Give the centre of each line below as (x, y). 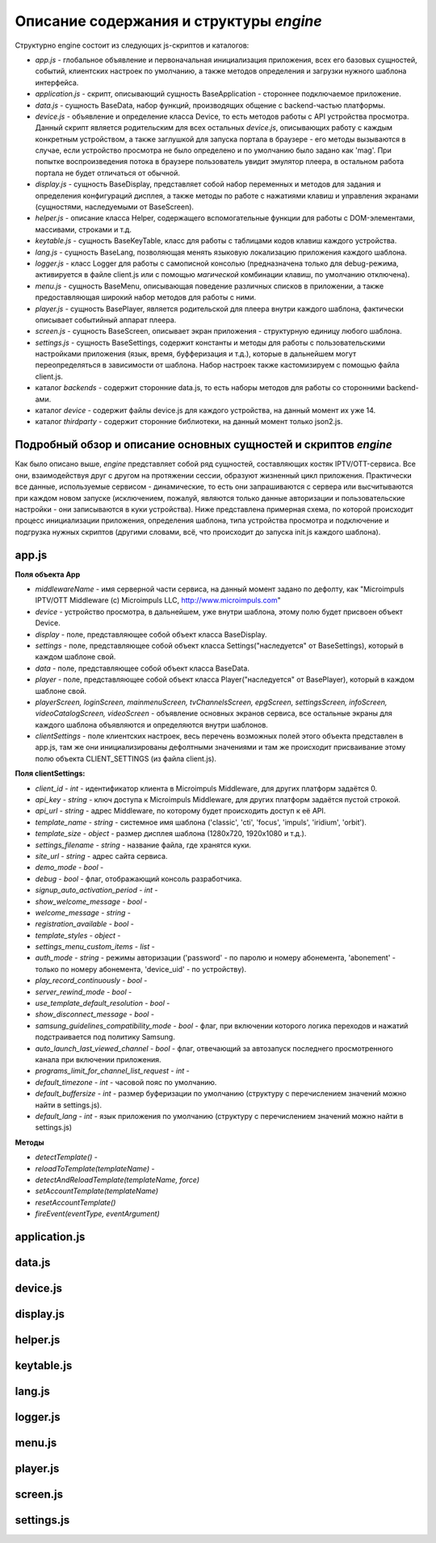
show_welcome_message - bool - (91, 902)
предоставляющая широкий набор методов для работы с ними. (146, 297)
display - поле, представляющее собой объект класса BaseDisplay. (151, 634)
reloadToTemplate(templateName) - (95, 1168)
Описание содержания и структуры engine (168, 21)
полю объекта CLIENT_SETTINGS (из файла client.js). (126, 759)
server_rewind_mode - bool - (84, 992)
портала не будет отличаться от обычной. (108, 173)
